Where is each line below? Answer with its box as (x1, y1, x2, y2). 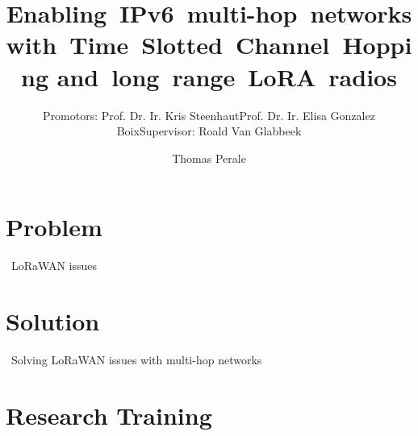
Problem (6, 210, 102, 243)
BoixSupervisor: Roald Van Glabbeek (116, 122, 302, 139)
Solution (6, 305, 100, 337)
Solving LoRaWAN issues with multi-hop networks (10, 351, 262, 367)
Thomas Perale (172, 149, 246, 166)
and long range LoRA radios (56, 60, 397, 93)
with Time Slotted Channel (6, 28, 330, 61)
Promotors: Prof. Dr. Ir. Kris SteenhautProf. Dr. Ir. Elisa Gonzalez (43, 106, 375, 123)
